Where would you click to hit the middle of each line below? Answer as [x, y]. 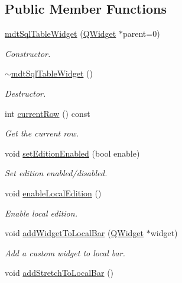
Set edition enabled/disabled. [56, 173]
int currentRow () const [48, 113]
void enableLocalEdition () [53, 193]
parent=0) [141, 34]
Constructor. [28, 53]
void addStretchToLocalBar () [59, 273]
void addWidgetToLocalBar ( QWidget [74, 233]
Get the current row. [42, 133]
